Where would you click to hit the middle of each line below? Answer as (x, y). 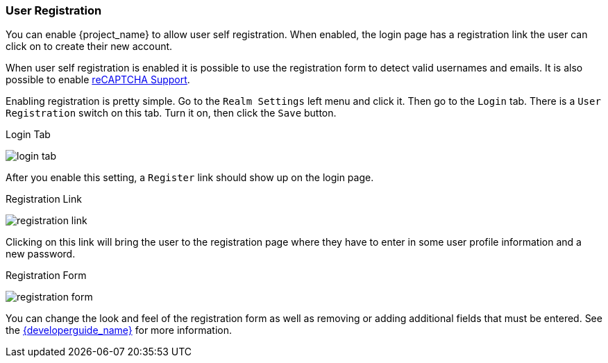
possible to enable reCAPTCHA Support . (98, 80)
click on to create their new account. (89, 47)
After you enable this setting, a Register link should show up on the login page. (190, 178)
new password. (41, 254)
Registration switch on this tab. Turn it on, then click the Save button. (171, 113)
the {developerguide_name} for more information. (119, 330)
